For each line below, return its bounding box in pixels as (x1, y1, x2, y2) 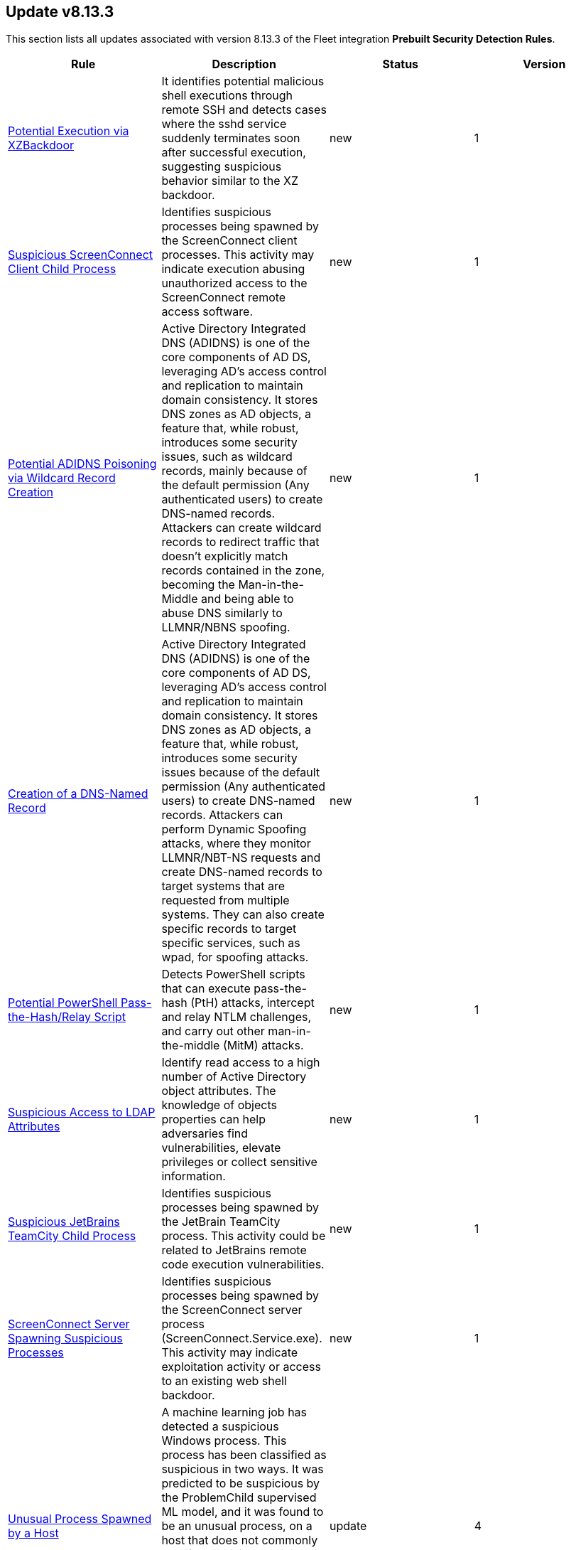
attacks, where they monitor (161, 836, 311, 851)
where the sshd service (161, 117, 287, 132)
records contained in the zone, (161, 563, 325, 578)
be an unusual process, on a (161, 1519, 312, 1534)
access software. (161, 304, 254, 319)
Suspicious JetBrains (8, 1214, 120, 1229)
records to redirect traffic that (161, 535, 320, 550)
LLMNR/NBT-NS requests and (161, 850, 321, 865)
